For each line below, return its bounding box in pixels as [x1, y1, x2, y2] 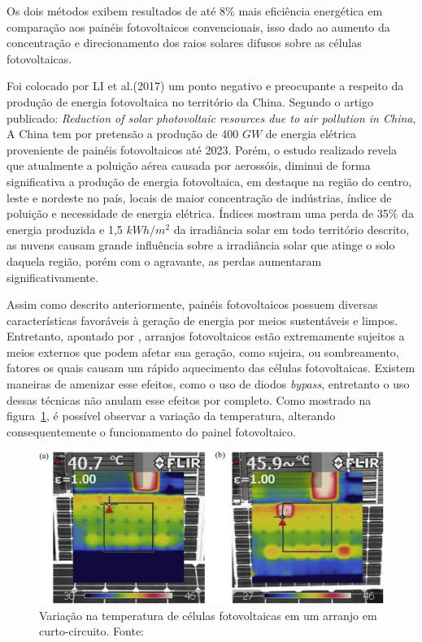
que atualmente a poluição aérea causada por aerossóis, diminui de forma [7, 157, 371, 174]
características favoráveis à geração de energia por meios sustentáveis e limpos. [7, 311, 398, 328]
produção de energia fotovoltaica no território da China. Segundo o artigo [7, 93, 374, 110]
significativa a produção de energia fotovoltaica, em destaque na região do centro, [7, 172, 412, 189]
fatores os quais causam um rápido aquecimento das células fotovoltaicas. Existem [7, 359, 415, 376]
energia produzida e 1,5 [7, 220, 123, 237]
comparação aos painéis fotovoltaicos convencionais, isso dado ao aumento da [7, 18, 390, 35]
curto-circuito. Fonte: [39, 622, 145, 640]
